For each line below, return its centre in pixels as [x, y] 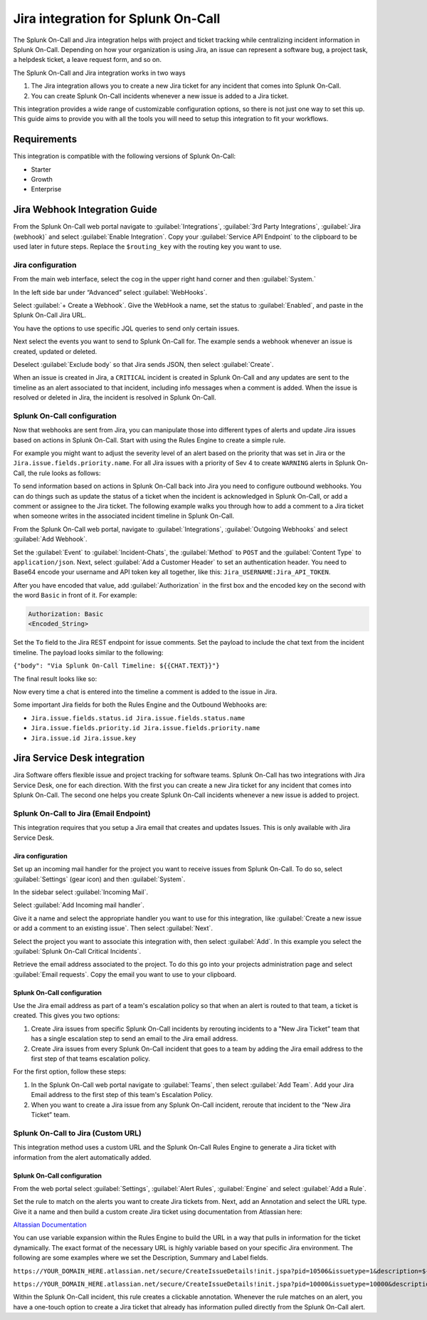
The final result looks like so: [55, 679]
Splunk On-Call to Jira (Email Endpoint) [82, 814]
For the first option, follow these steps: [70, 1071]
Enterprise [46, 189]
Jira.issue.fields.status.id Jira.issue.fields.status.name [138, 718]
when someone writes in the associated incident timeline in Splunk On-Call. [124, 516]
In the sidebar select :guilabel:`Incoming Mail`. [81, 892]
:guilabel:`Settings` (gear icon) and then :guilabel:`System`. [99, 879]
